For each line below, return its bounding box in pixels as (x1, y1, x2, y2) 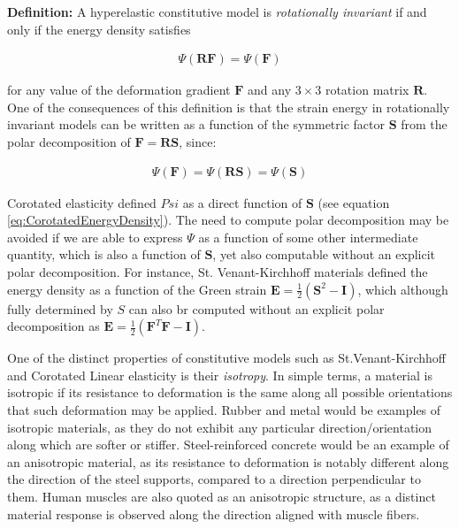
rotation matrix (325, 80, 409, 99)
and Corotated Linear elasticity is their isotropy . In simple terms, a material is (7, 365, 432, 384)
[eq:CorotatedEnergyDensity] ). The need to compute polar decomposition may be (7, 211, 449, 229)
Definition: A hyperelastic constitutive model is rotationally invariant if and (7, 3, 427, 20)
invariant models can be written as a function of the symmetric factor (7, 115, 385, 134)
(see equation (317, 193, 390, 211)
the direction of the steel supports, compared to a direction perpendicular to (7, 470, 421, 488)
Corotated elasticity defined (7, 193, 157, 211)
